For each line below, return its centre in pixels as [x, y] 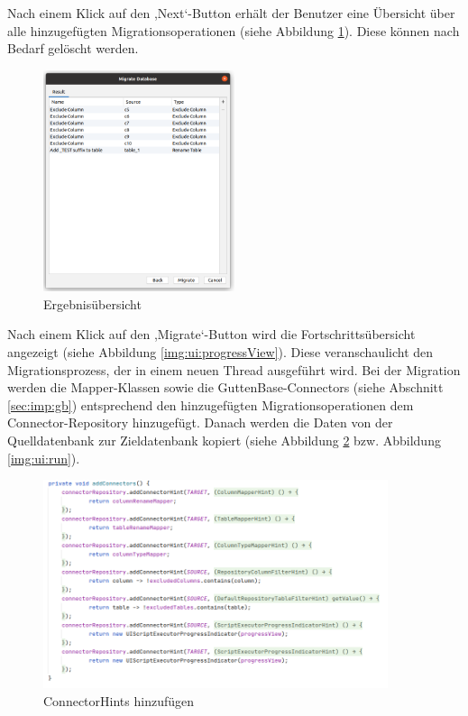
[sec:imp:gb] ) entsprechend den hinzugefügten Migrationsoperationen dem [211, 404]
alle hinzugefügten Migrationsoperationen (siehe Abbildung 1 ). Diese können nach [234, 30]
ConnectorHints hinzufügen [119, 700]
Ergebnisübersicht [92, 303]
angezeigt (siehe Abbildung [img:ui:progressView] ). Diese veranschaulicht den [220, 351]
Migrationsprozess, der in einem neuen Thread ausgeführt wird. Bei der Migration [234, 369]
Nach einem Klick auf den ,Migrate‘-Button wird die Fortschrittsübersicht [211, 334]
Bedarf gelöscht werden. [73, 48]
